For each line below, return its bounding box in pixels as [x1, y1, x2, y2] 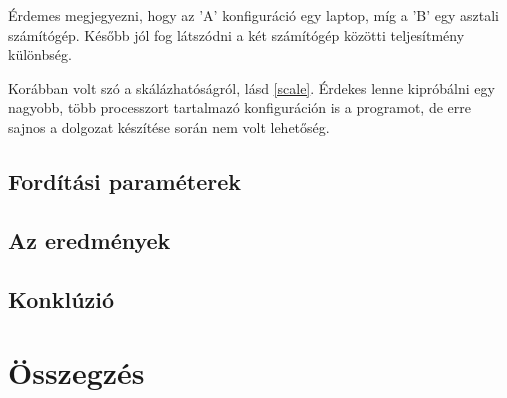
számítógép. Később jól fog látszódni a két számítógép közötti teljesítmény [8, 24, 465, 45]
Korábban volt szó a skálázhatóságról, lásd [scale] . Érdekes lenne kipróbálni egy [8, 77, 495, 98]
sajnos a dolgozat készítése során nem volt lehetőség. [8, 116, 330, 137]
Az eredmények [8, 224, 171, 255]
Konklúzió [8, 283, 115, 314]
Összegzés [8, 352, 145, 393]
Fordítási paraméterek [8, 165, 241, 196]
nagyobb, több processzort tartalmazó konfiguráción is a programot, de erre [8, 97, 471, 118]
